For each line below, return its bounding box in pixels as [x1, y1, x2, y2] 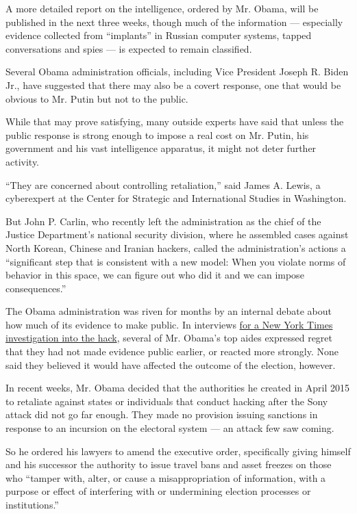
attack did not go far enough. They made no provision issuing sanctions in [5, 407, 318, 422]
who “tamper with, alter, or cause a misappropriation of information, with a [5, 470, 326, 485]
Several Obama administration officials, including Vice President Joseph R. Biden [5, 64, 349, 79]
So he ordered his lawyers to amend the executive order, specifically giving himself [5, 444, 351, 458]
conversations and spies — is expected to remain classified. [5, 41, 252, 55]
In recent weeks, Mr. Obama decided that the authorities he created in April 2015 [5, 381, 349, 395]
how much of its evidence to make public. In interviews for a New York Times [5, 317, 333, 331]
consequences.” [5, 281, 66, 295]
